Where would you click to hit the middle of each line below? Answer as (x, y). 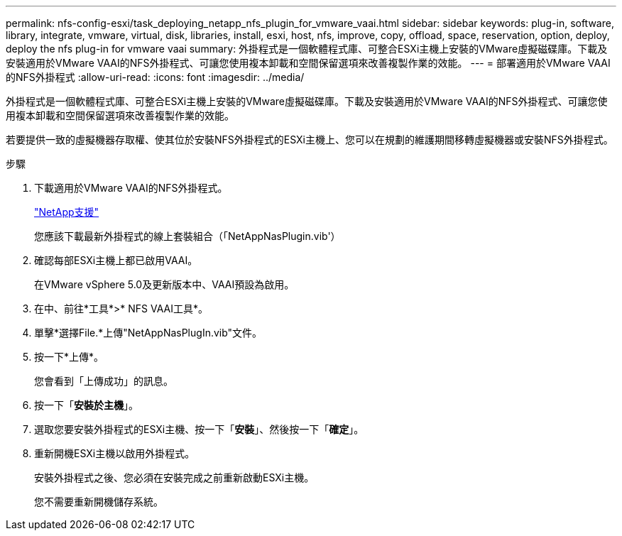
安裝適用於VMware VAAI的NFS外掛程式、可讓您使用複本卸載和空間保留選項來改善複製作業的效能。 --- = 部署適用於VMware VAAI (308, 63)
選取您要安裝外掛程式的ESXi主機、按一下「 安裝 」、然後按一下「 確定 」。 (199, 429)
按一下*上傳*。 (69, 357)
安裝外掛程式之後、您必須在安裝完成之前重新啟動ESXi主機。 (174, 477)
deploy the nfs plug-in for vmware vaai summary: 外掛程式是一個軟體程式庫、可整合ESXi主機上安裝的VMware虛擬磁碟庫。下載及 (307, 49)
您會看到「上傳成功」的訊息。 (104, 381)
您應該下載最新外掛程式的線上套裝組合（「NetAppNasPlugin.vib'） (187, 236)
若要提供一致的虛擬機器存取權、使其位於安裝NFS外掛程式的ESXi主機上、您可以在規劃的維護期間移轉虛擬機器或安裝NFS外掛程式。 (310, 140)
